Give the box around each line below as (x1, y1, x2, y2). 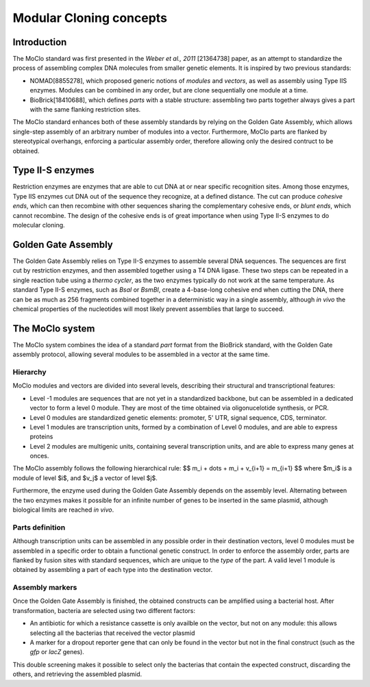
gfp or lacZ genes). (29, 648, 85, 656)
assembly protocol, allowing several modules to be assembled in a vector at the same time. (12, 350, 270, 359)
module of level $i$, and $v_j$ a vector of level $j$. (12, 473, 158, 482)
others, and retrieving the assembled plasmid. (12, 670, 143, 678)
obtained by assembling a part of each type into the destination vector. (12, 566, 213, 574)
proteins (29, 432, 53, 441)
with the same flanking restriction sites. (29, 105, 141, 114)
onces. (29, 452, 49, 460)
